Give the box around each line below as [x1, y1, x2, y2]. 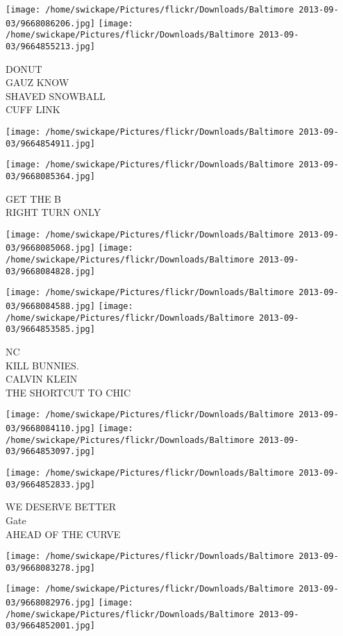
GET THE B [6, 191, 62, 206]
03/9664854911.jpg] [6, 138, 95, 149]
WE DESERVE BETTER [6, 499, 117, 514]
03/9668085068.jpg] [6, 243, 95, 253]
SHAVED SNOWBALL [6, 88, 106, 103]
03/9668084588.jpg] [6, 301, 95, 312]
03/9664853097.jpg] [6, 446, 95, 457]
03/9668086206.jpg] [6, 18, 95, 28]
